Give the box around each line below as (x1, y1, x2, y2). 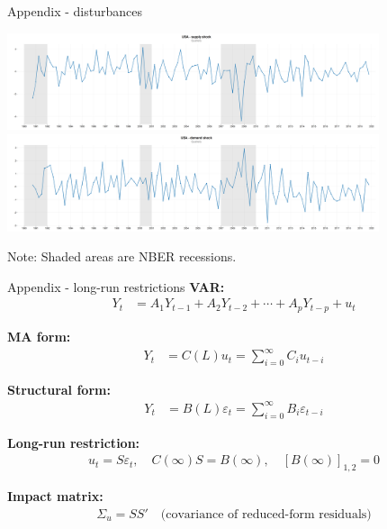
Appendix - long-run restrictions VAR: (7, 277, 225, 296)
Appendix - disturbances (7, 2, 142, 20)
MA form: (7, 326, 71, 345)
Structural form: (7, 379, 111, 398)
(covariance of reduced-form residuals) (160, 507, 372, 521)
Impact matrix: (7, 487, 103, 506)
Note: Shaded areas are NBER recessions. (7, 247, 237, 266)
